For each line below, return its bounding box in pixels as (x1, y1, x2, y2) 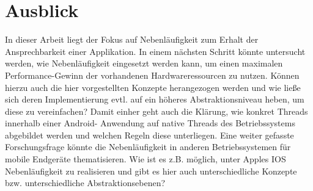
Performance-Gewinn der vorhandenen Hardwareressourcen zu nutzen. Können (5, 68, 300, 81)
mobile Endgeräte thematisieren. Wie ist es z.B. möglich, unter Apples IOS (5, 153, 286, 165)
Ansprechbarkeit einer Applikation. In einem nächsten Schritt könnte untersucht (5, 45, 306, 57)
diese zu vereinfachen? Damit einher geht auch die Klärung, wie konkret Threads (5, 104, 308, 117)
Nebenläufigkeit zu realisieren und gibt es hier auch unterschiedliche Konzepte (5, 164, 297, 177)
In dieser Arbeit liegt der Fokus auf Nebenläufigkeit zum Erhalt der (5, 33, 259, 46)
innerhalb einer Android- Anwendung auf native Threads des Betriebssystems (5, 117, 295, 129)
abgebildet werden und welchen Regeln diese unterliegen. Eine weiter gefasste (5, 128, 294, 141)
